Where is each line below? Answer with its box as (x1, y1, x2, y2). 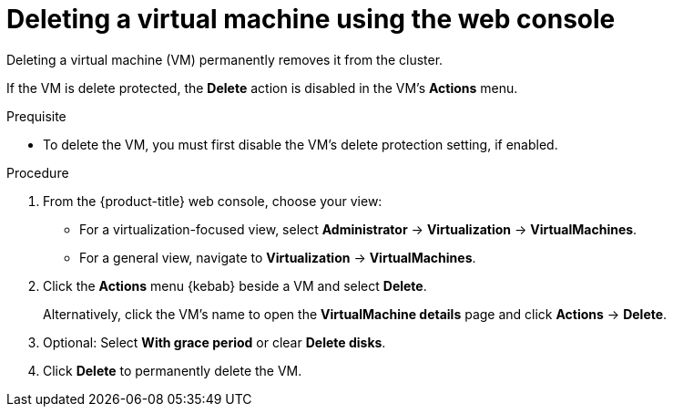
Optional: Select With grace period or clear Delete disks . (43, 334, 386, 350)
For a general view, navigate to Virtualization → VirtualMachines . (79, 249, 476, 265)
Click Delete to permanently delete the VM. (43, 362, 302, 378)
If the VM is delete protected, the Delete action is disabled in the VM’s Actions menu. (6, 79, 518, 96)
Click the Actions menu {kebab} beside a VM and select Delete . (43, 277, 427, 294)
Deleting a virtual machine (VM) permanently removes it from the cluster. (6, 51, 444, 67)
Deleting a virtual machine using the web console (6, 4, 616, 35)
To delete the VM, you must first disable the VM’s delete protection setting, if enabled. (43, 136, 558, 152)
